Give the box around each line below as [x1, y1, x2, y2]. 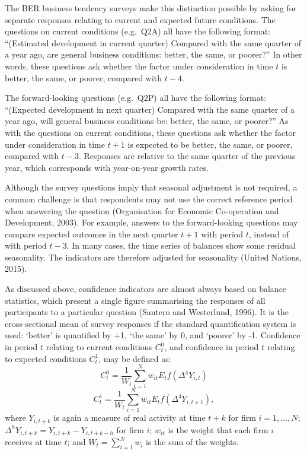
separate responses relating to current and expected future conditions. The [5, 13, 276, 26]
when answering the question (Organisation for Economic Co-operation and [5, 204, 279, 217]
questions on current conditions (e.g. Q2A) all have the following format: [5, 25, 270, 37]
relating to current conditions [46, 341, 153, 353]
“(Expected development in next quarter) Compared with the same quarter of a [5, 103, 295, 115]
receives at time [5, 436, 62, 448]
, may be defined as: [98, 352, 171, 364]
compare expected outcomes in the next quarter [5, 227, 178, 240]
